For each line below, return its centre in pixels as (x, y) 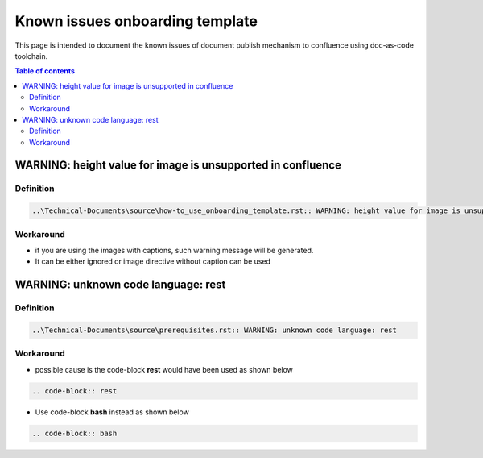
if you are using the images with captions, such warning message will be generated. (174, 250)
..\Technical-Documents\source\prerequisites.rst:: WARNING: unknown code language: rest (215, 330)
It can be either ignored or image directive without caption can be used (153, 261)
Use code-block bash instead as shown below (112, 412)
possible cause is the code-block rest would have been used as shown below (164, 369)
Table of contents (45, 71)
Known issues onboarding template (136, 21)
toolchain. (31, 56)
